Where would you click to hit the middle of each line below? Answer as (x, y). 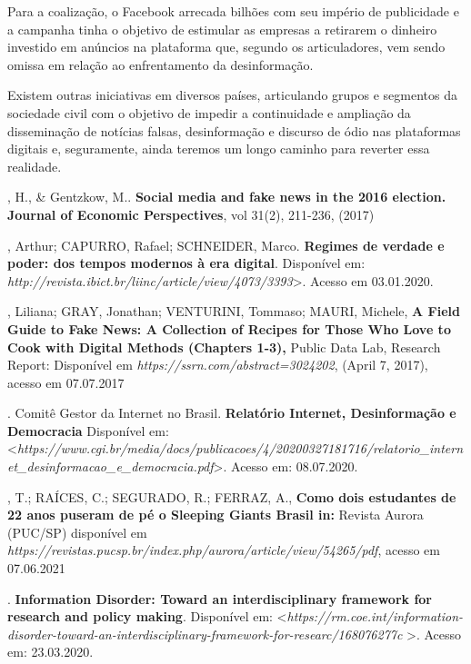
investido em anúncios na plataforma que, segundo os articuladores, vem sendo (226, 47)
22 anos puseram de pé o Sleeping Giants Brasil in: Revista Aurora (215, 515)
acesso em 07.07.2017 (66, 382)
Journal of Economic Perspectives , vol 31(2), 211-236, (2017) (191, 214)
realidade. (35, 166)
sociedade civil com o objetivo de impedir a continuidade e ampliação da (209, 112)
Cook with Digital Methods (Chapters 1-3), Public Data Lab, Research (224, 347)
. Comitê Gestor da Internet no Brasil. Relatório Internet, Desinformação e (232, 413)
